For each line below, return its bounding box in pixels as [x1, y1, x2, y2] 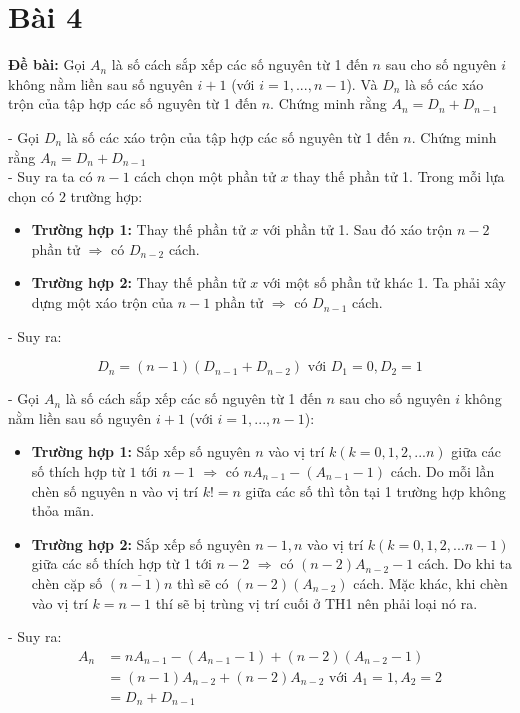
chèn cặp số [31, 573, 103, 593]
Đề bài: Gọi [8, 54, 86, 75]
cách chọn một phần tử [134, 166, 276, 187]
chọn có [8, 185, 55, 206]
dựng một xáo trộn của [31, 292, 174, 313]
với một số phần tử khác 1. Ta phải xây [262, 272, 506, 293]
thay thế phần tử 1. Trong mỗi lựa [293, 166, 505, 187]
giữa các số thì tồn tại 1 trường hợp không [245, 480, 506, 501]
